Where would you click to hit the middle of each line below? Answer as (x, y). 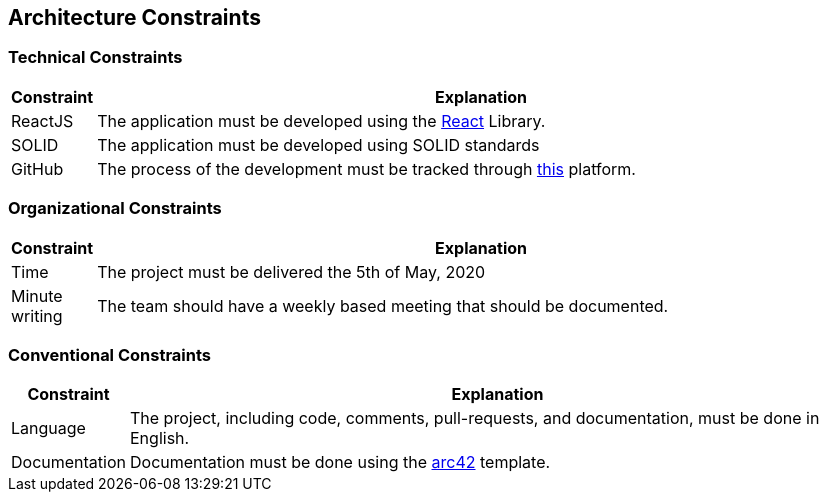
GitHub (37, 168)
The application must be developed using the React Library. (321, 120)
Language (48, 428)
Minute (37, 295)
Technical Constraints (95, 57)
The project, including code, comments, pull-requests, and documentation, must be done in (475, 418)
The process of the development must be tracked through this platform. (366, 168)
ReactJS (42, 120)
